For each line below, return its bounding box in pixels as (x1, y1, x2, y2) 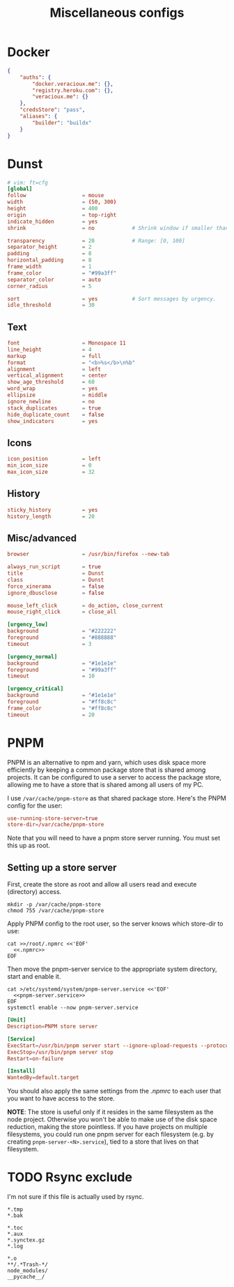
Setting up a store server (7, 861, 117, 873)
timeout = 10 (7, 673, 95, 680)
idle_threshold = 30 (7, 302, 95, 309)
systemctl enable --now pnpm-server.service (7, 1005, 139, 1012)
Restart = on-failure (7, 1055, 64, 1062)
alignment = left (7, 366, 101, 373)
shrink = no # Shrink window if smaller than (7, 224, 229, 231)
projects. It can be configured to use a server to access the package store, (7, 772, 221, 781)
